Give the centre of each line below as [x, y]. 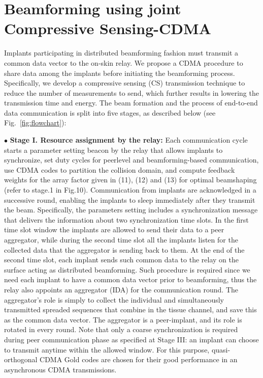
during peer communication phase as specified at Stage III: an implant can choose [131, 339]
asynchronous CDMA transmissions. [60, 369]
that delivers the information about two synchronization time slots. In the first [126, 219]
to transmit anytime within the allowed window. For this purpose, [107, 349]
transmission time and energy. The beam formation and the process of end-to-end [131, 103]
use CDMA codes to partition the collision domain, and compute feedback [120, 169]
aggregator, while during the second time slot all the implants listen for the [121, 239]
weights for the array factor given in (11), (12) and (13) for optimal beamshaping [130, 180]
